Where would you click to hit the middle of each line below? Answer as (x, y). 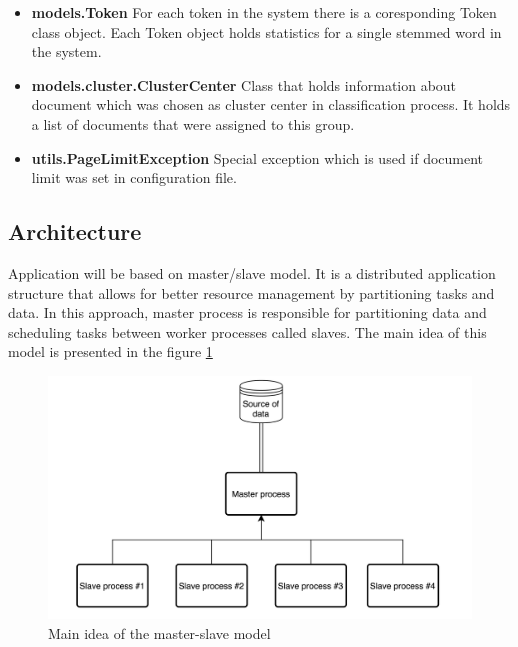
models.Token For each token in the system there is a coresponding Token (264, 12)
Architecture (75, 231)
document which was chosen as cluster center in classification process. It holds (271, 104)
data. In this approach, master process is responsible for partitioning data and (247, 312)
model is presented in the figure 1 (110, 351)
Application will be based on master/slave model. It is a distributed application (252, 272)
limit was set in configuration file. (134, 177)
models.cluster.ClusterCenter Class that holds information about (244, 84)
